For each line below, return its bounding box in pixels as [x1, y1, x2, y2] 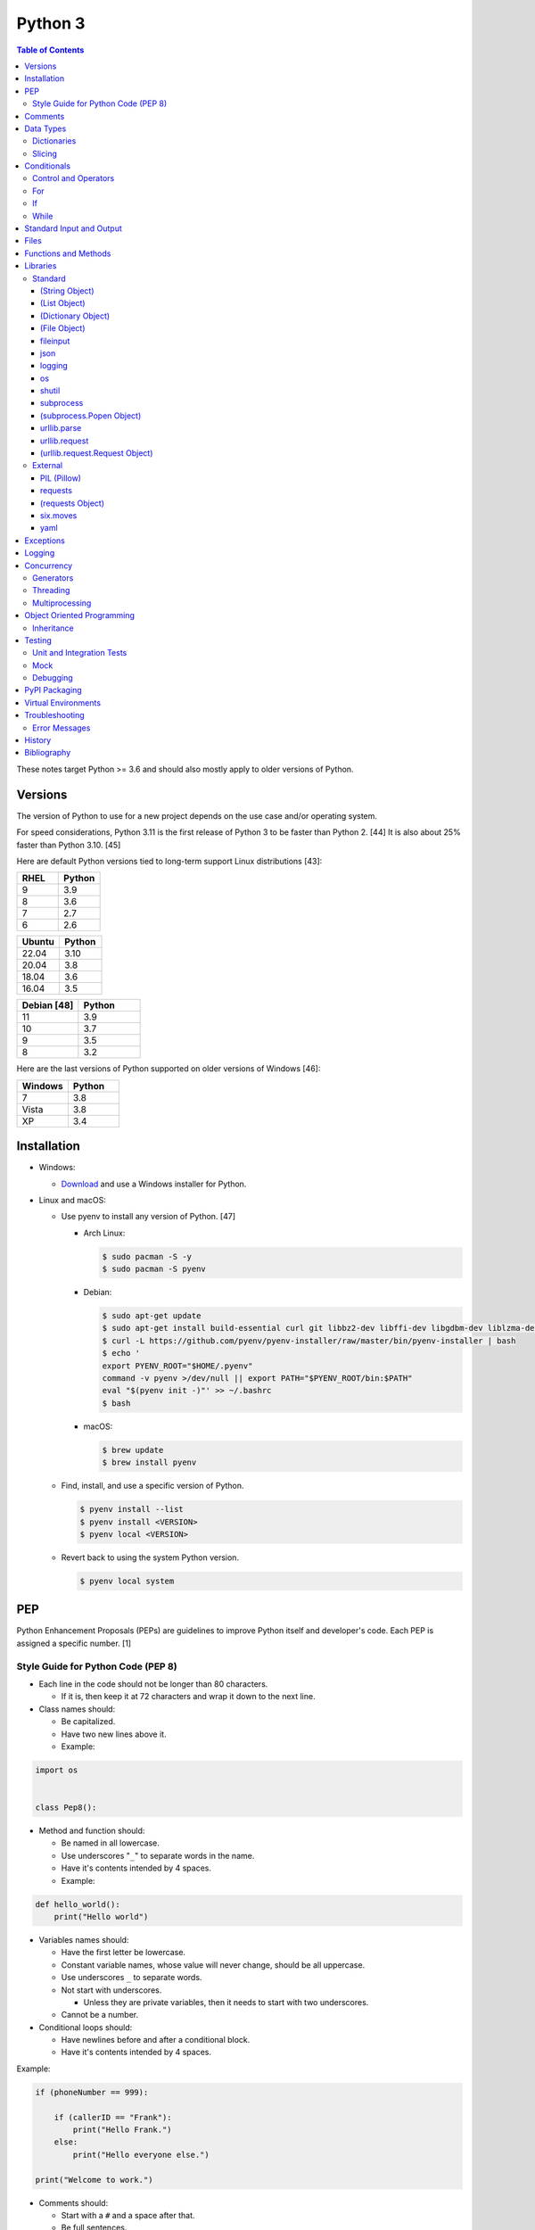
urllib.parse [40, 423, 82, 434]
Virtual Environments [24, 697, 102, 708]
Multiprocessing [32, 598, 92, 608]
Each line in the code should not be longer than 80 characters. [38, 1678, 268, 1689]
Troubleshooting [24, 710, 85, 721]
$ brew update [102, 1445, 164, 1455]
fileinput [40, 335, 70, 346]
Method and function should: [38, 1825, 145, 1837]
